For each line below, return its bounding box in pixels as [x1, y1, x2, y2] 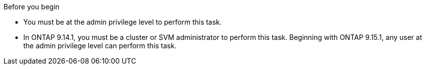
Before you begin [3, 2, 60, 11]
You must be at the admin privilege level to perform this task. [23, 18, 222, 26]
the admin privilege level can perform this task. [23, 41, 177, 50]
